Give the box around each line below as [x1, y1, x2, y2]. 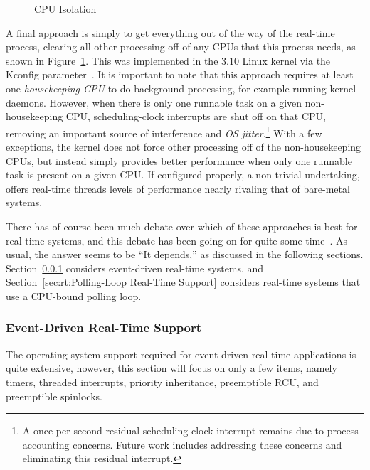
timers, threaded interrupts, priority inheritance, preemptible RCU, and [6, 374, 319, 389]
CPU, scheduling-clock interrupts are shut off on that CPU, [65, 109, 326, 124]
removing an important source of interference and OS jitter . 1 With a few [6, 123, 322, 140]
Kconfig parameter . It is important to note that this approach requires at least [6, 67, 354, 82]
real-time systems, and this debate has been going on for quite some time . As [6, 233, 348, 247]
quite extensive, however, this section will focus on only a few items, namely [6, 360, 337, 375]
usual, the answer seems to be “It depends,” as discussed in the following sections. [6, 247, 364, 262]
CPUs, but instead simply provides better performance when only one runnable [6, 153, 352, 168]
